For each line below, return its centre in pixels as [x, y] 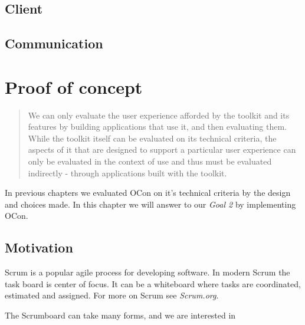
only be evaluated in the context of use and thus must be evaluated [150, 161]
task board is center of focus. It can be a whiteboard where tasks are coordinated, [153, 283]
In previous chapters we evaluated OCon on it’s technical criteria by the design [148, 193]
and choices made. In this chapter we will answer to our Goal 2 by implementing [150, 204]
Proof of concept [74, 86]
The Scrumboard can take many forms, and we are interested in [120, 315]
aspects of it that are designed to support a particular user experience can [162, 150]
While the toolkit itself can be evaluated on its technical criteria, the [152, 138]
